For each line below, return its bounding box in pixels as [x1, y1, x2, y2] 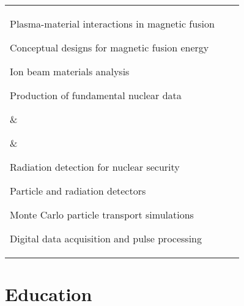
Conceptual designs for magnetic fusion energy [10, 40, 209, 54]
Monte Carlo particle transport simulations [10, 207, 194, 222]
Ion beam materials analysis [10, 64, 130, 78]
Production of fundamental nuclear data [10, 88, 182, 102]
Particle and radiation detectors [10, 184, 146, 198]
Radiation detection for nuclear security [10, 160, 180, 174]
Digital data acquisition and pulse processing [10, 231, 202, 245]
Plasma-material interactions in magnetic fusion [10, 17, 215, 31]
